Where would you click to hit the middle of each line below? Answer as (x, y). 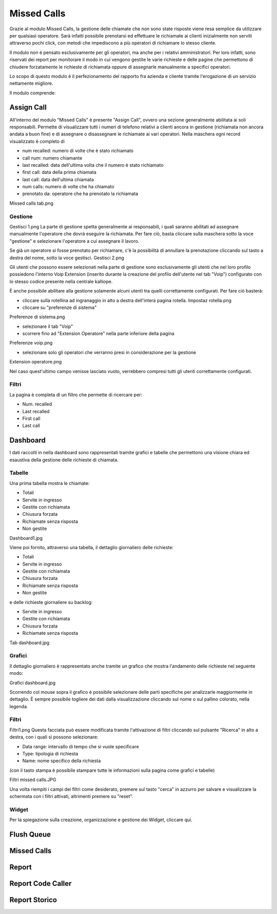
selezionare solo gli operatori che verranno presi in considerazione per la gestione (109, 352)
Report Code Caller (41, 883)
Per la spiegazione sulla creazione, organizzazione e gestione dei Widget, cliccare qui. (101, 820)
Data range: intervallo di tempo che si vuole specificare (81, 746)
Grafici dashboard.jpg (33, 683)
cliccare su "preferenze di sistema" (60, 307)
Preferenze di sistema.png (37, 317)
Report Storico (33, 900)
